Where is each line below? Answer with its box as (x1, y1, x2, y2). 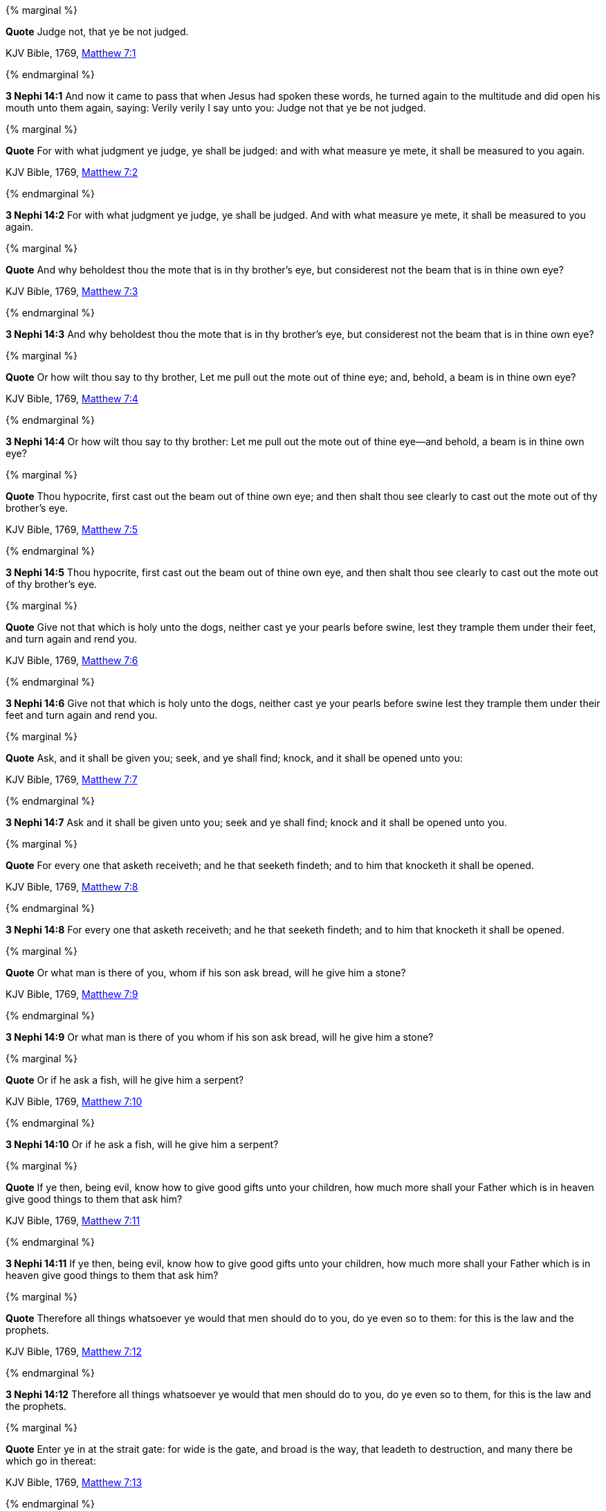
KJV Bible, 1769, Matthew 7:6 (6, 654, 138, 666)
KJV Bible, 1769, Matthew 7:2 (6, 166, 138, 178)
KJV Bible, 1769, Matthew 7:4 (6, 393, 138, 404)
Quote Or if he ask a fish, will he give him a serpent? (6, 1074, 244, 1086)
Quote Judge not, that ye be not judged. (6, 26, 189, 37)
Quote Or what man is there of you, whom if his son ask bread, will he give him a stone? (6, 967, 406, 978)
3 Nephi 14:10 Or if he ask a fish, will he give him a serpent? (6, 1138, 279, 1150)
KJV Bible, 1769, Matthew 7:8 (6, 881, 138, 893)
